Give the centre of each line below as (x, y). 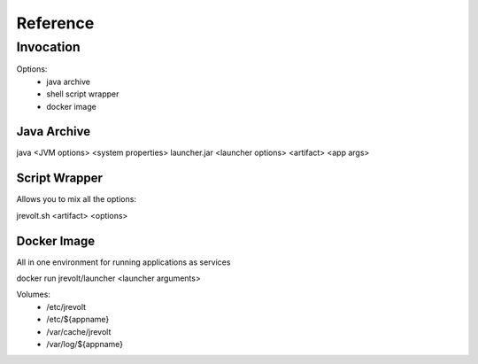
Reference (55, 23)
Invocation (48, 47)
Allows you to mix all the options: (77, 199)
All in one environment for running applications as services (123, 262)
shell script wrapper (83, 94)
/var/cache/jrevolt (79, 331)
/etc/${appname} (78, 320)
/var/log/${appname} (85, 345)
